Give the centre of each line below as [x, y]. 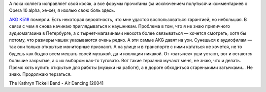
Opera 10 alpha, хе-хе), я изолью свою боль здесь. [62, 10]
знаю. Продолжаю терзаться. [40, 74]
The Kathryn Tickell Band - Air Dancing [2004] [56, 83]
